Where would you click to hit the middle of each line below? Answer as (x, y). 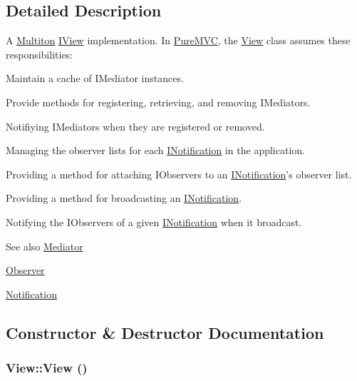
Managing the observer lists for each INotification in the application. (155, 150)
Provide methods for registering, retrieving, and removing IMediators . (158, 102)
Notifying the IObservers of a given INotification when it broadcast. (154, 222)
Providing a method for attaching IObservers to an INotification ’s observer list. (179, 174)
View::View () (47, 368)
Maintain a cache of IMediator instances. (95, 78)
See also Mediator (45, 246)
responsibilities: (40, 54)
